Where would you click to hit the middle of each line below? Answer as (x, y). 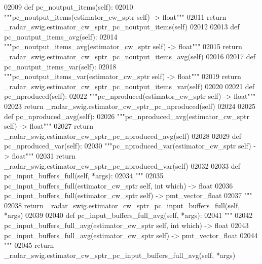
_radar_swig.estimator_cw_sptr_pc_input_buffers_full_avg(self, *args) (120, 255)
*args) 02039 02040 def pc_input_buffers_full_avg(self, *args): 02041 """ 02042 (128, 215)
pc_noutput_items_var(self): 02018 (60, 66)
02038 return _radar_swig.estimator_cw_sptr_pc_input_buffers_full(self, (122, 205)
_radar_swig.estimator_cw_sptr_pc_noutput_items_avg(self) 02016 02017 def (130, 56)
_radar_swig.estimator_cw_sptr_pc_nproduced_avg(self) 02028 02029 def (123, 136)
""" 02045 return (29, 245)
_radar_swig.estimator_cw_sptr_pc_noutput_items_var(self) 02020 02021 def (129, 86)
